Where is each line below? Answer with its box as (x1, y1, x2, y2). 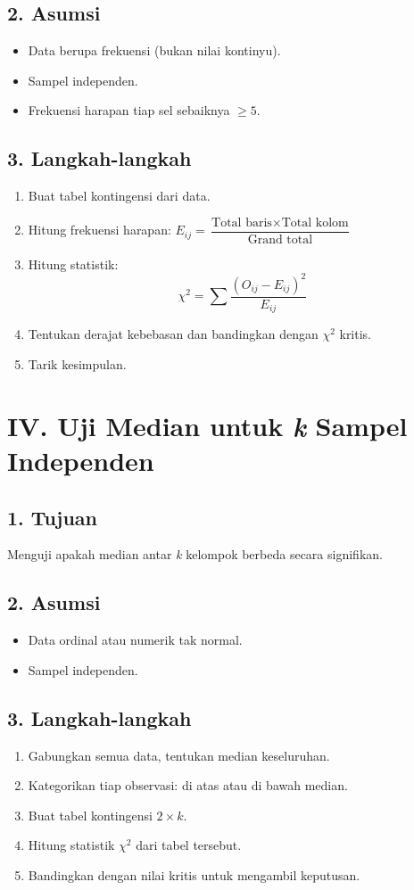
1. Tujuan (7, 503, 97, 531)
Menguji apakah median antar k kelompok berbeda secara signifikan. (7, 545, 383, 564)
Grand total (247, 233, 313, 246)
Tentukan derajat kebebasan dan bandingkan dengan (28, 325, 319, 343)
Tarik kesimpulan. (28, 355, 127, 374)
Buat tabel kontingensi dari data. (28, 186, 211, 205)
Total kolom (281, 216, 349, 229)
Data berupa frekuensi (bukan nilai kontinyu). (28, 41, 281, 60)
